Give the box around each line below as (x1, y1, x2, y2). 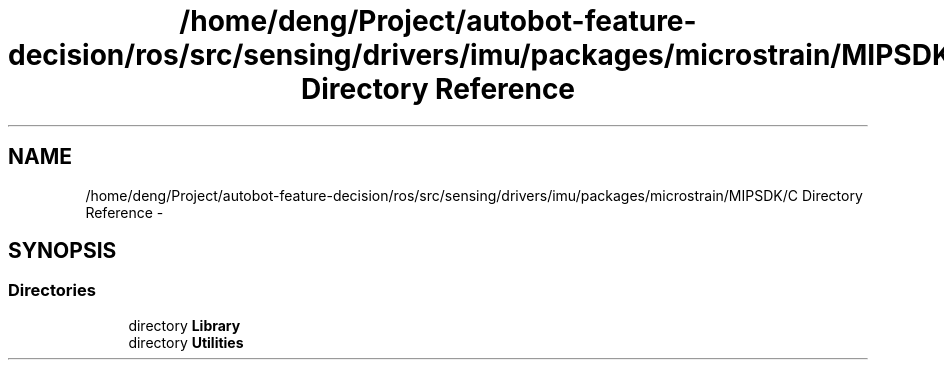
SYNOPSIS (8, 238, 117, 264)
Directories (8, 280, 96, 301)
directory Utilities (128, 333, 244, 351)
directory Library (128, 316, 241, 334)
